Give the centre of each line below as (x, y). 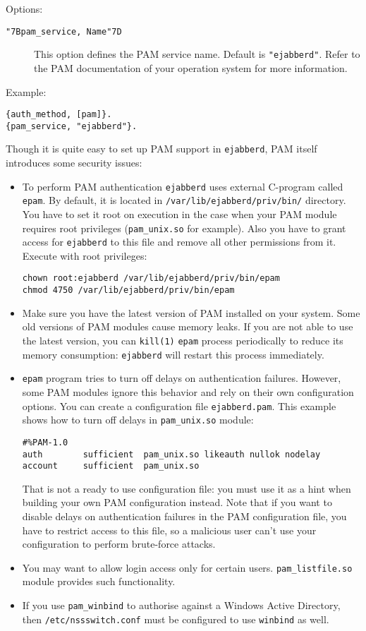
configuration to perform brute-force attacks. (119, 544)
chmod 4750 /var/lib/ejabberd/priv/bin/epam (128, 290)
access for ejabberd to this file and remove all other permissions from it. (179, 242)
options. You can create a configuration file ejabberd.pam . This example (179, 405)
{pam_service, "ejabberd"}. (72, 126)
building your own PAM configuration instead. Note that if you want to (177, 502)
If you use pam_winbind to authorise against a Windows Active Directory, (181, 605)
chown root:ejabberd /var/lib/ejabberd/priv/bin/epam (151, 278)
